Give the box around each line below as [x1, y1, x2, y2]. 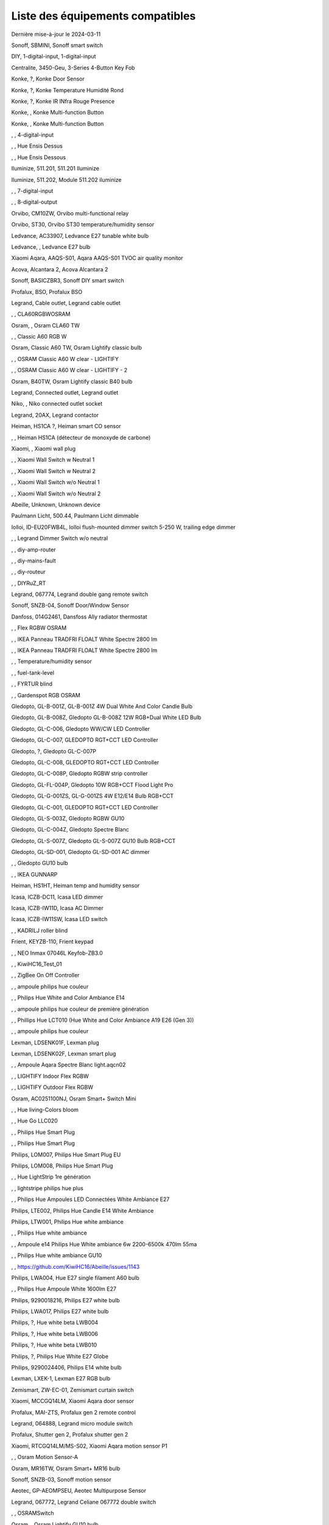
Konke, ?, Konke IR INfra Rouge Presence [11, 98, 115, 105]
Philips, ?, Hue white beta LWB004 [11, 1319, 99, 1326]
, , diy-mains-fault [11, 557, 56, 564]
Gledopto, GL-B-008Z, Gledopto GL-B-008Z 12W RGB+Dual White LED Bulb [11, 714, 202, 721]
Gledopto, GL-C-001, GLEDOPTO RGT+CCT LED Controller [11, 803, 158, 811]
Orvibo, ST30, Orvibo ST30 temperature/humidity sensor [11, 221, 155, 228]
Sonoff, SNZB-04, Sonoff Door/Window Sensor [11, 601, 129, 609]
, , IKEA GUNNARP [11, 870, 58, 878]
